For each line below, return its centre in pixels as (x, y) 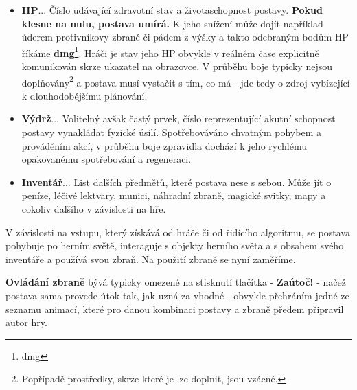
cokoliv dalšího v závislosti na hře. (94, 209)
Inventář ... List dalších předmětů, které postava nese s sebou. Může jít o (176, 182)
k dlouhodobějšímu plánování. (84, 95)
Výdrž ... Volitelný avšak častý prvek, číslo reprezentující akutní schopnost (178, 118)
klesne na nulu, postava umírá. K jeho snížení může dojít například (172, 23)
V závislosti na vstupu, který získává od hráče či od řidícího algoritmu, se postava (178, 232)
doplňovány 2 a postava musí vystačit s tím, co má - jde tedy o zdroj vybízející (186, 81)
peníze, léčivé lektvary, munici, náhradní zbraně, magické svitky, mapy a (174, 195)
